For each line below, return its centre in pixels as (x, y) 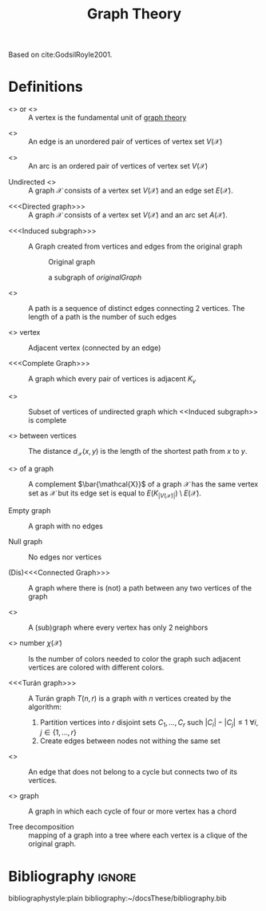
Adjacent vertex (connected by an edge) (95, 348)
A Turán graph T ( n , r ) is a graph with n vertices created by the (130, 698)
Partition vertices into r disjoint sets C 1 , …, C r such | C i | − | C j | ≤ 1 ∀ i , (149, 723)
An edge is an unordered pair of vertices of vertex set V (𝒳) (125, 141)
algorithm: (45, 706)
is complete (48, 420)
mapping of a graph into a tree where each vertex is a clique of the (138, 835)
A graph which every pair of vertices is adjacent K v (112, 380)
